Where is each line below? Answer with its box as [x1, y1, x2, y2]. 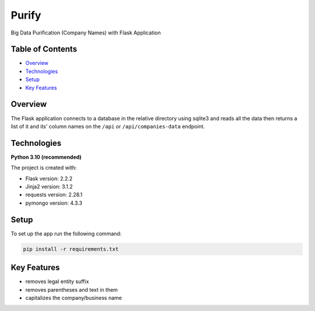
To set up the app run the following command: [10, 230, 122, 237]
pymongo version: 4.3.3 [25, 199, 83, 207]
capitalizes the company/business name [25, 294, 122, 301]
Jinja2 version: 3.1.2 [25, 183, 73, 190]
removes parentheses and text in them [25, 286, 118, 293]
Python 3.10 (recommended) [10, 153, 82, 160]
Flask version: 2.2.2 [25, 175, 73, 182]
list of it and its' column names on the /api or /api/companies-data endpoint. [10, 123, 205, 130]
